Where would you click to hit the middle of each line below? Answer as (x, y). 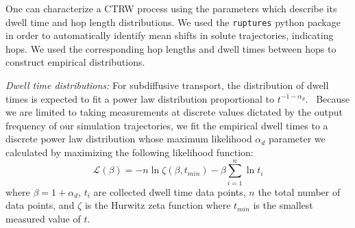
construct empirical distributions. (75, 62)
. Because (328, 98)
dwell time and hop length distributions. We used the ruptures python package (173, 22)
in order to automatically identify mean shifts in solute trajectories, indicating (170, 35)
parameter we (297, 139)
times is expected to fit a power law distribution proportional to (140, 98)
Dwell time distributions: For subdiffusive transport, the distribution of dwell (167, 85)
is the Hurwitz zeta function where (158, 205)
